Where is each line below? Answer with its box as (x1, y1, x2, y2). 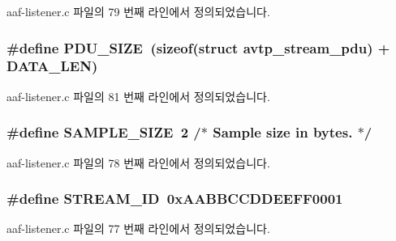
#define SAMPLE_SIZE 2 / (6, 122, 201, 142)
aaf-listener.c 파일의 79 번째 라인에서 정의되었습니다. (6, 3, 270, 19)
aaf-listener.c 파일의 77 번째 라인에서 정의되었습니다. (6, 220, 270, 237)
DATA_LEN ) (6, 56, 98, 76)
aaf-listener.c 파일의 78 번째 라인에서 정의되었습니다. (6, 154, 270, 171)
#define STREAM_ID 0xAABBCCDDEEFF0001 (6, 188, 343, 209)
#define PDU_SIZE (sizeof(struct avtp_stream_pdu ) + (6, 37, 390, 57)
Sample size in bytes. (213, 122, 353, 142)
